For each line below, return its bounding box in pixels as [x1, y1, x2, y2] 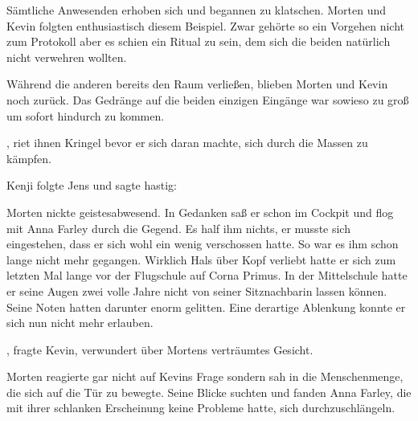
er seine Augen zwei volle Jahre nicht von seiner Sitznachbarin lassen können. [6, 282, 387, 299]
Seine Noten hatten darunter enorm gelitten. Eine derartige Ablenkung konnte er [6, 298, 406, 315]
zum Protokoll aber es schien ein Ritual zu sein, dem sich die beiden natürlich [6, 33, 391, 50]
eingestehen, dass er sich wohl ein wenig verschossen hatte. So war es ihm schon [6, 235, 399, 252]
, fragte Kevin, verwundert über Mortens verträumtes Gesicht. [6, 341, 313, 358]
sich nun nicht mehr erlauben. [6, 314, 154, 331]
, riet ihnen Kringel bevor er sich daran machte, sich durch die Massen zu [6, 134, 368, 151]
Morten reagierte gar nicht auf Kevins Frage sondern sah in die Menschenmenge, [6, 368, 404, 385]
